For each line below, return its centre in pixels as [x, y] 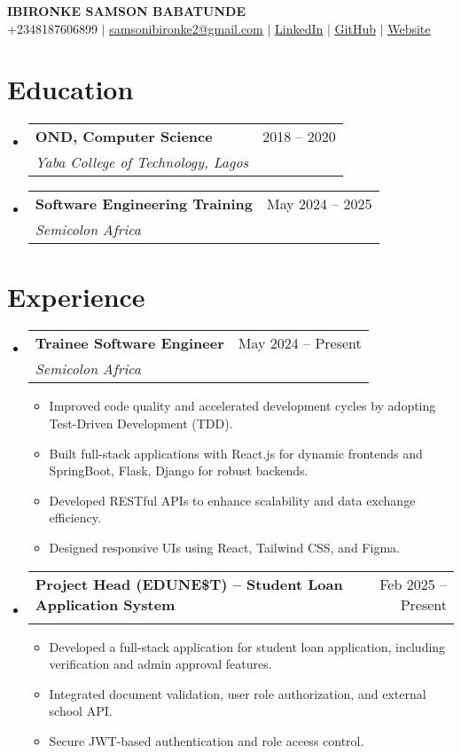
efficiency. [75, 518]
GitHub [355, 28]
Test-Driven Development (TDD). [141, 424]
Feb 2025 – [413, 584]
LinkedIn [299, 28]
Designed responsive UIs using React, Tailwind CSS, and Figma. [224, 547]
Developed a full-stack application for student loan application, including [247, 646]
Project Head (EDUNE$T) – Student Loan [189, 584]
